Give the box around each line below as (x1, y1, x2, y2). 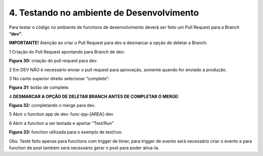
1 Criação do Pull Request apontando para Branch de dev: (9, 49, 125, 54)
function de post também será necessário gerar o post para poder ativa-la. (9, 145, 159, 151)
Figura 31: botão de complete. (9, 85, 70, 90)
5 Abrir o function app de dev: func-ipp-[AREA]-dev (9, 111, 113, 117)
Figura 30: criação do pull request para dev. (9, 58, 98, 64)
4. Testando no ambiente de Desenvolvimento (9, 7, 199, 18)
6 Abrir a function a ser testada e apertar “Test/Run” (9, 120, 114, 126)
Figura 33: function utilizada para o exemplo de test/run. (9, 129, 123, 135)
